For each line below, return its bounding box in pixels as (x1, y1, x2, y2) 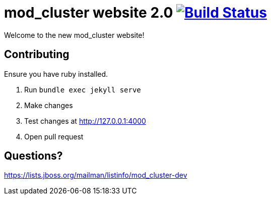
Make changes (24, 101, 73, 110)
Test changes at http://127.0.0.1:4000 (24, 116, 146, 125)
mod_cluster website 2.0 (4, 4, 173, 21)
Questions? (4, 150, 63, 163)
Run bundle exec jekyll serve (24, 85, 141, 94)
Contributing (4, 48, 70, 61)
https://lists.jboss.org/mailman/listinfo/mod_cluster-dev (4, 171, 187, 180)
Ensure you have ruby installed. (4, 69, 108, 78)
